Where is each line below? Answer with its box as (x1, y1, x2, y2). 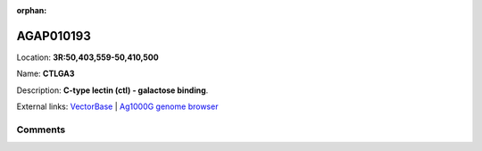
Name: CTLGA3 (16, 68, 75, 80)
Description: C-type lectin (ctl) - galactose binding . (16, 85, 209, 96)
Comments (16, 123, 66, 136)
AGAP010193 (16, 28, 91, 44)
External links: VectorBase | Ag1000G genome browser (16, 101, 219, 112)
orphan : (16, 5, 47, 15)
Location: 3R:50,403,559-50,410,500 (16, 52, 160, 63)
